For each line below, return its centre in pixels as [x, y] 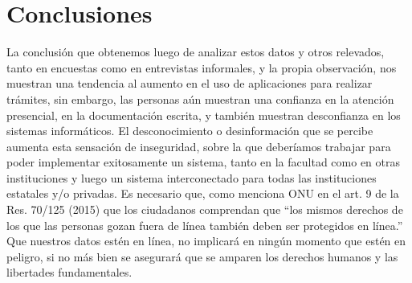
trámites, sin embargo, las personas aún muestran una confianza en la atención [200, 98]
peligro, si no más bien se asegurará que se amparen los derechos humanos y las [202, 256]
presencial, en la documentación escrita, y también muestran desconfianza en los [204, 115]
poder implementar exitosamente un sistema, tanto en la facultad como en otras [203, 162]
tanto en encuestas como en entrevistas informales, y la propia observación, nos [202, 67]
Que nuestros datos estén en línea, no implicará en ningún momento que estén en [206, 241]
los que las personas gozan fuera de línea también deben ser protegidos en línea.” [205, 225]
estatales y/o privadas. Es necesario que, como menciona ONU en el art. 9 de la [203, 193]
